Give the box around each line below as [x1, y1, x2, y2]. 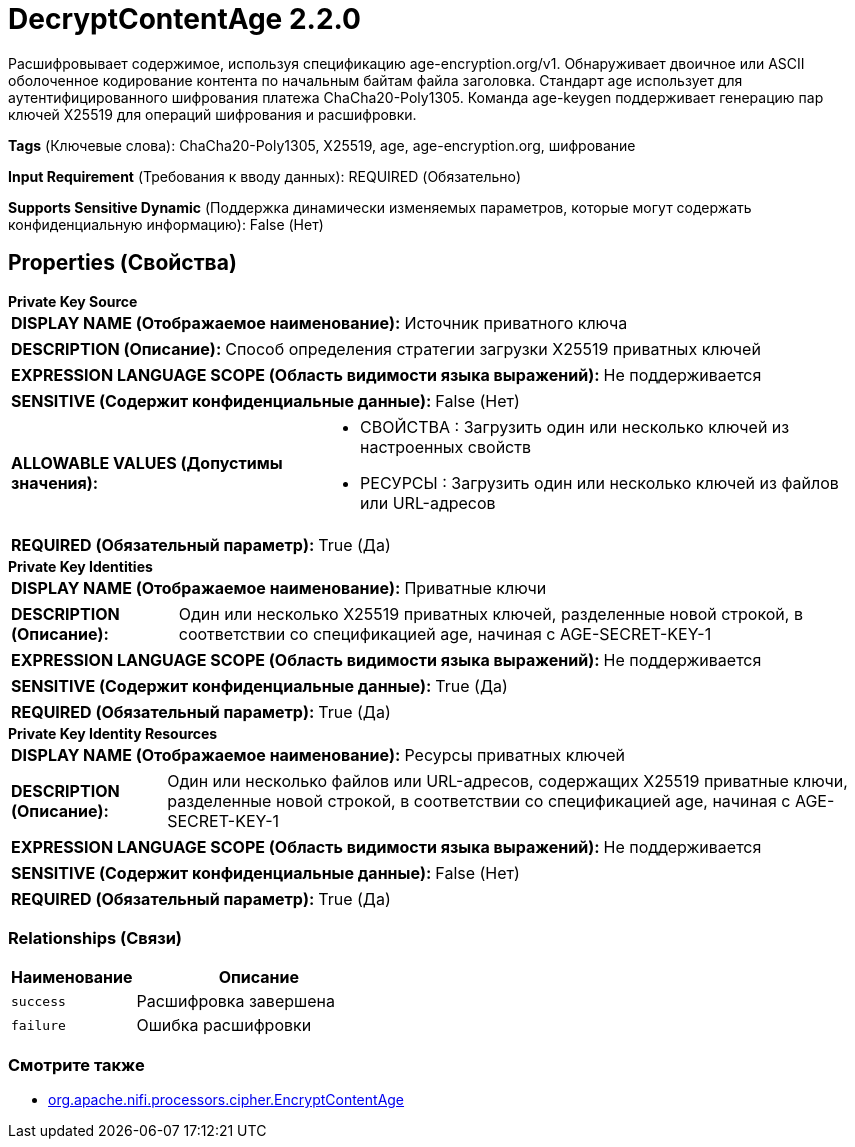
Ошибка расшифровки [136, 1015, 312, 1036]
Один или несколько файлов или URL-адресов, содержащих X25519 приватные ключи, [167, 770, 848, 791]
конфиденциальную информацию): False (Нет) [8, 215, 324, 233]
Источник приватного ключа [404, 312, 628, 333]
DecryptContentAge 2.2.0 [8, 2, 361, 36]
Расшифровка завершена [136, 991, 335, 1012]
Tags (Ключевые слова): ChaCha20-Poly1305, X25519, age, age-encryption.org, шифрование [8, 136, 636, 154]
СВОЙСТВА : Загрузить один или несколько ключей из [360, 416, 790, 437]
